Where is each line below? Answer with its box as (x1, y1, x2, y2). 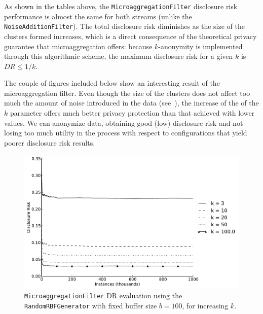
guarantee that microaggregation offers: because (4, 41, 153, 51)
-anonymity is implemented (158, 41, 243, 51)
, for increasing (182, 300, 229, 311)
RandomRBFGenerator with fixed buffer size (24, 300, 157, 311)
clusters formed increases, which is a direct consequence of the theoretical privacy (4, 30, 257, 41)
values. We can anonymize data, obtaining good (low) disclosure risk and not (4, 117, 243, 128)
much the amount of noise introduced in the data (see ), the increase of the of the (4, 97, 259, 108)
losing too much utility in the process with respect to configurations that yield (4, 127, 247, 138)
